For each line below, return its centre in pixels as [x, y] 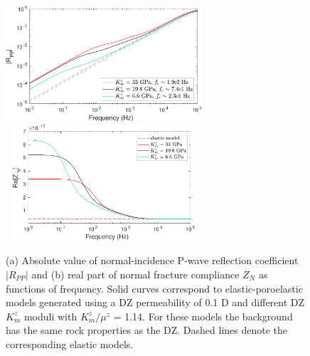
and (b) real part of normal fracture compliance [135, 274]
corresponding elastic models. [70, 344]
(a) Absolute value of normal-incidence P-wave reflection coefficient [152, 260]
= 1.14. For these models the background [203, 316]
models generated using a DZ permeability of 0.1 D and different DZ [155, 302]
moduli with [50, 316]
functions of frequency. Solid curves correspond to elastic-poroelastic [154, 288]
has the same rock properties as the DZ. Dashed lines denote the [147, 330]
